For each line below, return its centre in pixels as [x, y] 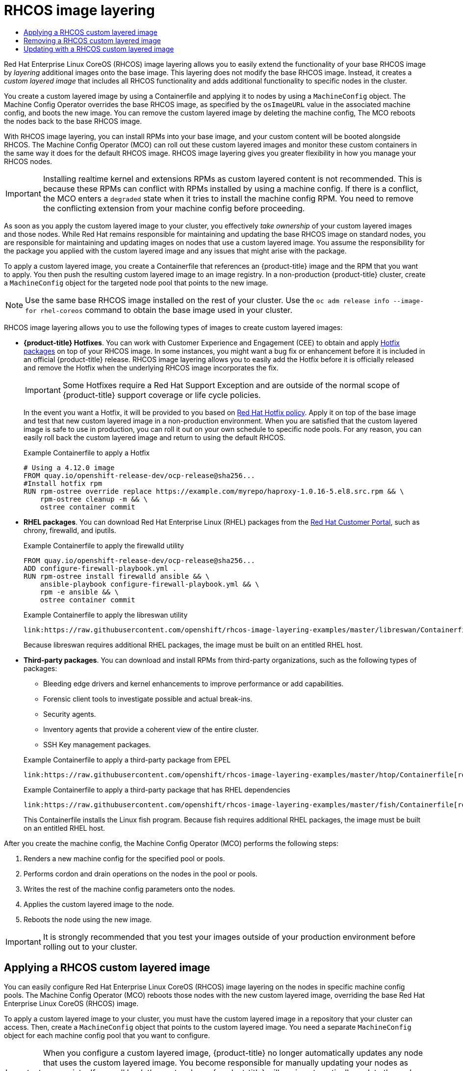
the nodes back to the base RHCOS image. [73, 121]
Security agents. [70, 714]
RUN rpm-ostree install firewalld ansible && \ [117, 576]
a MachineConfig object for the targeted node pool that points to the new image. [136, 282]
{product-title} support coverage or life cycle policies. [162, 395]
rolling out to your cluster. [90, 946]
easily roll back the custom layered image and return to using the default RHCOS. [155, 437]
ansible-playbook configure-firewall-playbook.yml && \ [150, 584]
